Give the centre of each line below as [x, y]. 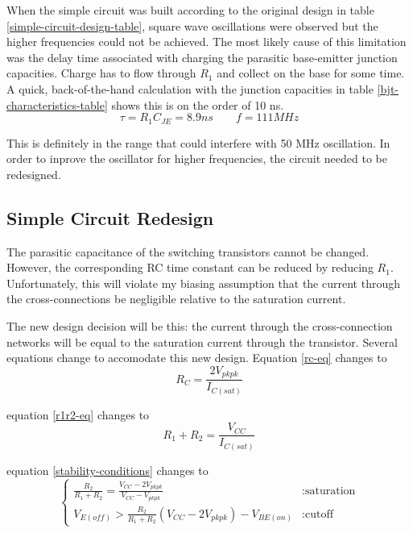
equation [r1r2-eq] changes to [78, 414]
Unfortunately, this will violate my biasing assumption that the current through [203, 283]
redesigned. [34, 174]
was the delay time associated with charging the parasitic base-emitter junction [202, 57]
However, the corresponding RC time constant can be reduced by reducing [190, 267]
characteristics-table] [57, 104]
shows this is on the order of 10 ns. [198, 104]
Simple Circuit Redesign [110, 217]
